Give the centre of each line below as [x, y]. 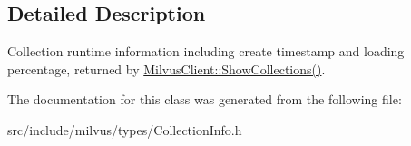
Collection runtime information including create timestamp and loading [206, 51]
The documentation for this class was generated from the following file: [205, 99]
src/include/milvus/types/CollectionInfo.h [125, 129]
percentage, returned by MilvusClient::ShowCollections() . [166, 68]
